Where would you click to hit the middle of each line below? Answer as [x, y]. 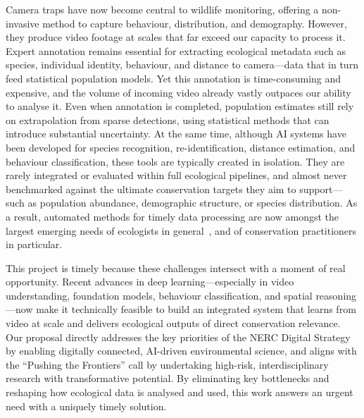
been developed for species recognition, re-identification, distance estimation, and [181, 147]
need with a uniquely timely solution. [86, 406]
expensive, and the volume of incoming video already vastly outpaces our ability [178, 92]
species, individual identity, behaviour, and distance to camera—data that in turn [182, 64]
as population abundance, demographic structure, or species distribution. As [193, 203]
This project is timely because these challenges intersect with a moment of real [176, 268]
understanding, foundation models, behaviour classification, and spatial [159, 295]
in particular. [34, 244]
